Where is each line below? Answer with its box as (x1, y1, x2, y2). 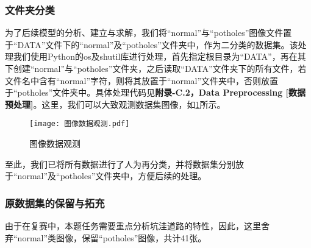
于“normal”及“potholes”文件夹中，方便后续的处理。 (5, 169, 207, 182)
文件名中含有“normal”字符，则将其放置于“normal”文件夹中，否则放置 (5, 74, 279, 87)
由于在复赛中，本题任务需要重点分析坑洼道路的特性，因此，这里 (5, 219, 261, 232)
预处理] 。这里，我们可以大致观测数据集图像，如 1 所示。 (5, 97, 226, 110)
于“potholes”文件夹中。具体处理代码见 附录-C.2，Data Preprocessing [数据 (5, 86, 306, 99)
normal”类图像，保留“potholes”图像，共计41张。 (17, 231, 207, 244)
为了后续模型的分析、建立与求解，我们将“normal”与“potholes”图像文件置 (5, 26, 292, 39)
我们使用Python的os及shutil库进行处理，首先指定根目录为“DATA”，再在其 (13, 50, 306, 63)
